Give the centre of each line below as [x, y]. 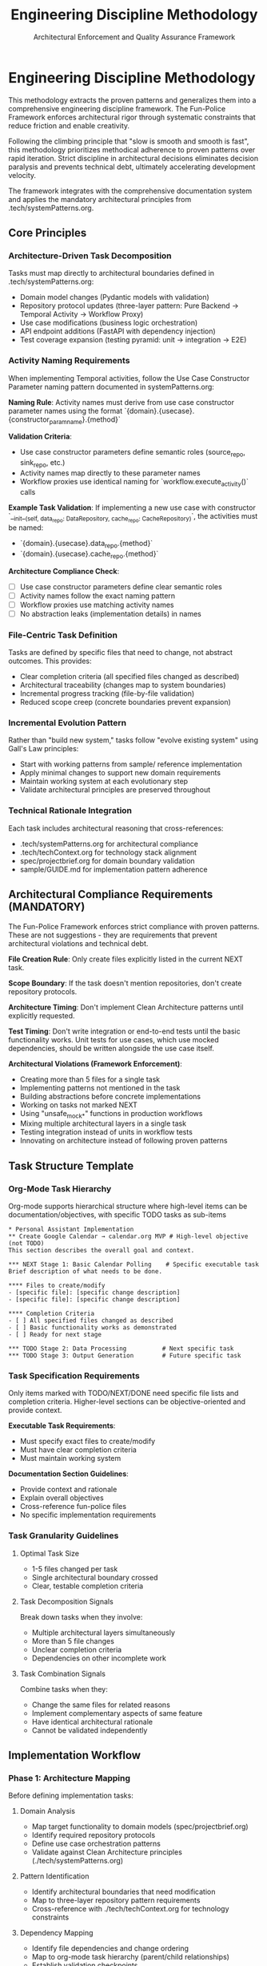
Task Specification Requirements [74, 1375]
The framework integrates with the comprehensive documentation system [130, 191]
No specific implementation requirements [88, 1515]
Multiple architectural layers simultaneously [104, 1632]
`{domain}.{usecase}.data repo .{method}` [86, 544]
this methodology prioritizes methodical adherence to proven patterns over [132, 149]
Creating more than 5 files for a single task [90, 1079]
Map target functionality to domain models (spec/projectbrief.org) [140, 1826]
